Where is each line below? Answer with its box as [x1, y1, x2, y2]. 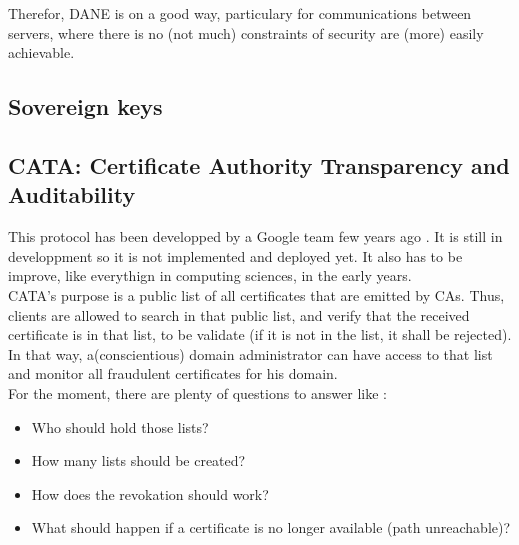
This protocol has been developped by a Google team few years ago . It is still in [8, 226, 503, 247]
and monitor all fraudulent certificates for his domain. [8, 363, 338, 384]
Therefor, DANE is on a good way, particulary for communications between [8, 3, 472, 23]
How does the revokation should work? [31, 483, 269, 504]
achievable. [8, 42, 75, 63]
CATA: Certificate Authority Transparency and [8, 149, 510, 180]
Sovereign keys [8, 91, 163, 122]
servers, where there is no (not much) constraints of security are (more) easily [8, 22, 484, 43]
